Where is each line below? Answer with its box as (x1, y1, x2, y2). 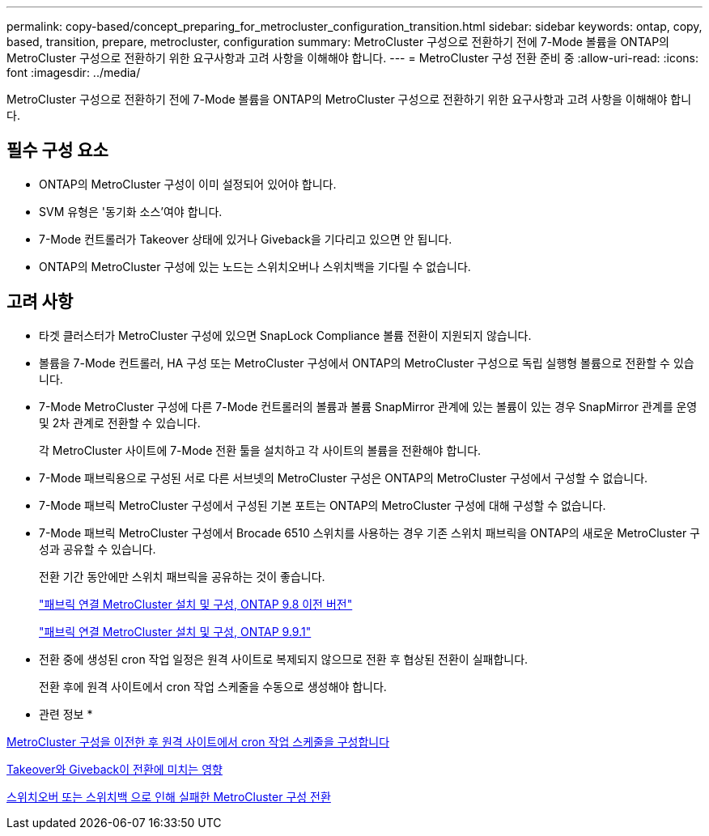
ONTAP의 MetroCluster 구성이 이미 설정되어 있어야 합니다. (39, 176, 337, 191)
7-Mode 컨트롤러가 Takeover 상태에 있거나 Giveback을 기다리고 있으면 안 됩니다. (39, 231, 452, 246)
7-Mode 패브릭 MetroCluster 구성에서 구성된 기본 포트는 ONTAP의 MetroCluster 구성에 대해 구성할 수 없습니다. (39, 498, 606, 512)
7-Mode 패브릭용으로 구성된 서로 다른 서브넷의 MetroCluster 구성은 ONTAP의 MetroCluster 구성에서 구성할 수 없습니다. (39, 470, 648, 485)
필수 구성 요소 (6, 140, 108, 161)
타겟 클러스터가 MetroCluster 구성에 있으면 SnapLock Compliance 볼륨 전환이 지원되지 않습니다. (39, 328, 532, 342)
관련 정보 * (39, 707, 93, 721)
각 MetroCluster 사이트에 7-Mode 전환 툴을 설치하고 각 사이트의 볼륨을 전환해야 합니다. (39, 443, 482, 457)
